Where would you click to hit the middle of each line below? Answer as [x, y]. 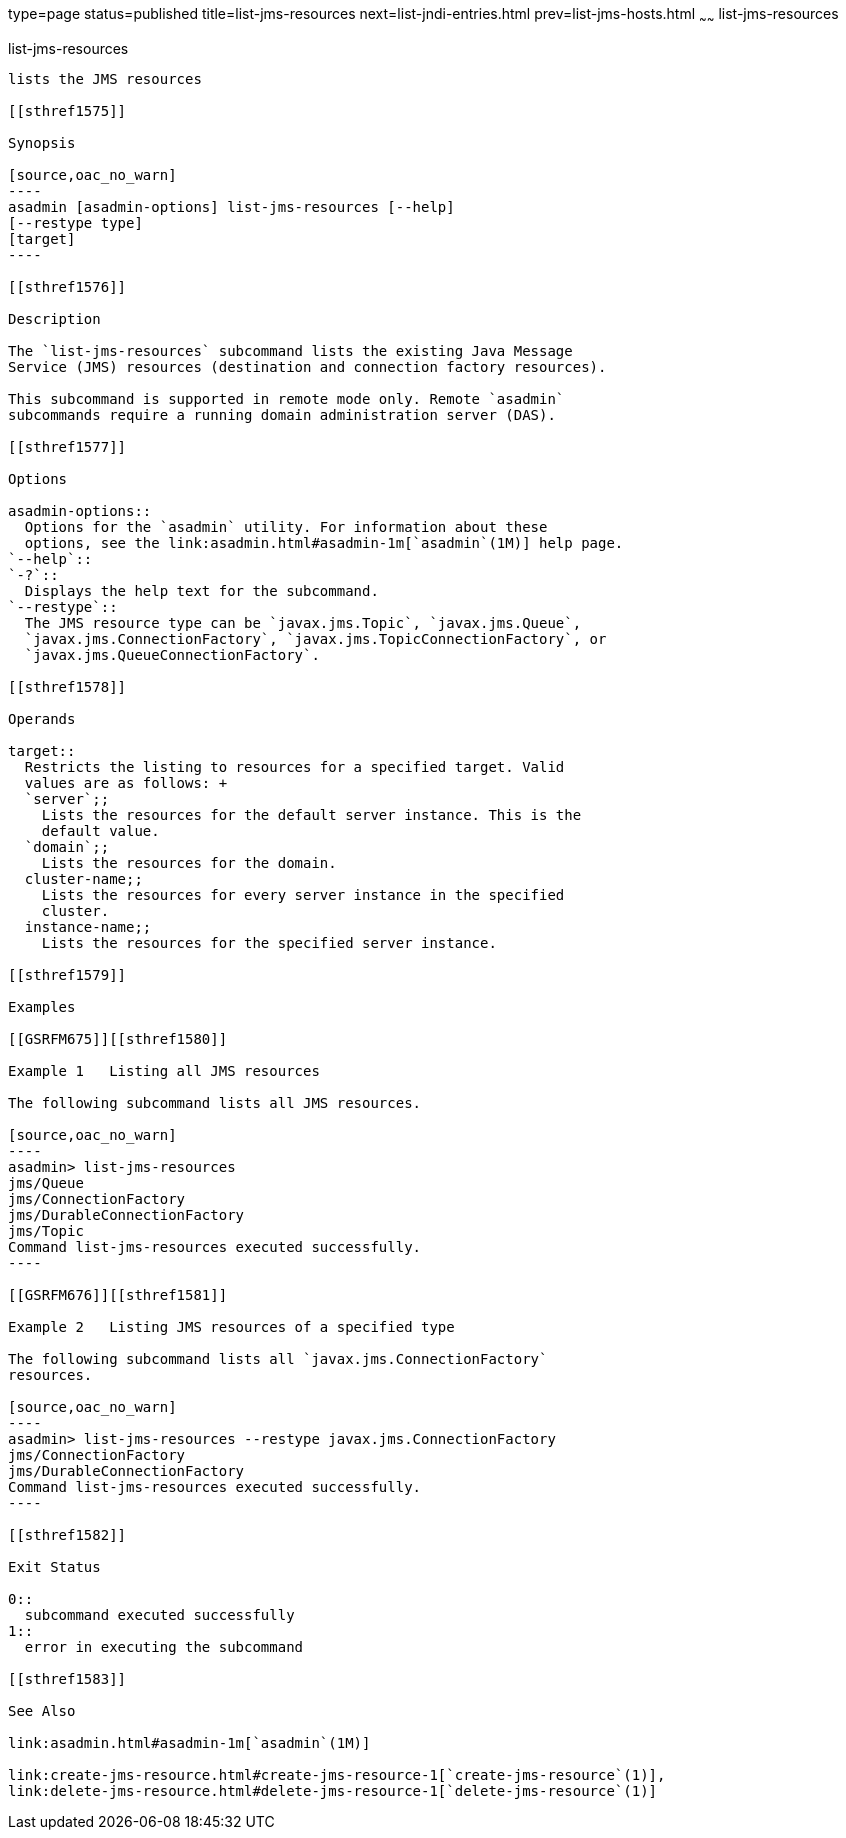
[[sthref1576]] [67, 286]
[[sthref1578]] [67, 686]
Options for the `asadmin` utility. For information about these [286, 526]
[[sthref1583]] [67, 1678]
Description [54, 318]
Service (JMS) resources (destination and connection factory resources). [307, 366]
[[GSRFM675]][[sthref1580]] [118, 1038]
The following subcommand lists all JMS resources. [215, 1102]
